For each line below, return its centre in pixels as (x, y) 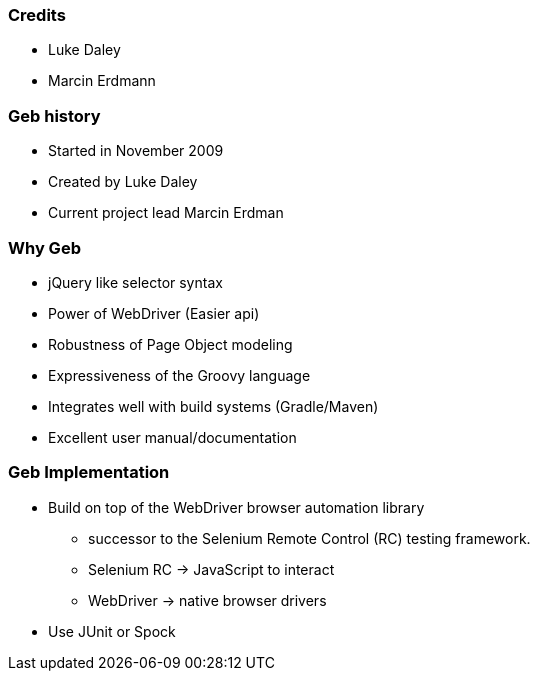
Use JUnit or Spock (112, 631)
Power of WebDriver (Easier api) (154, 313)
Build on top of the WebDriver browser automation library (236, 507)
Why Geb (44, 247)
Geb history (54, 115)
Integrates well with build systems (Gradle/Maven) (213, 406)
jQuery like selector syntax (135, 282)
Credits (37, 15)
